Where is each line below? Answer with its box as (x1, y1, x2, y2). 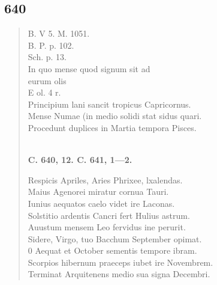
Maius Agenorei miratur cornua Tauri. (28, 185, 169, 198)
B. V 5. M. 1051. (28, 27, 90, 40)
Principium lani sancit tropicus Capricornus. (28, 97, 191, 110)
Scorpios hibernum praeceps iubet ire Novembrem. (28, 256, 213, 268)
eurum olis (28, 74, 67, 87)
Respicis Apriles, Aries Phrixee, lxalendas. (28, 173, 183, 186)
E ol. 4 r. (28, 86, 61, 99)
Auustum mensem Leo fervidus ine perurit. (28, 221, 186, 233)
